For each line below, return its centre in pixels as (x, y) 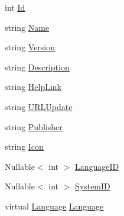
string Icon (24, 146)
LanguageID (97, 166)
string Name (27, 27)
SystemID (93, 186)
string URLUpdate (39, 106)
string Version (30, 47)
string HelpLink (33, 87)
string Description (37, 67)
